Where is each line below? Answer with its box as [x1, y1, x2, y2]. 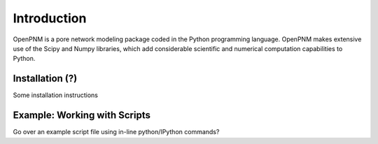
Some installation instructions [13, 91, 98, 99]
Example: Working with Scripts [13, 109, 150, 122]
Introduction [13, 10, 87, 26]
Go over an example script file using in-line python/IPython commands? [13, 128, 220, 136]
